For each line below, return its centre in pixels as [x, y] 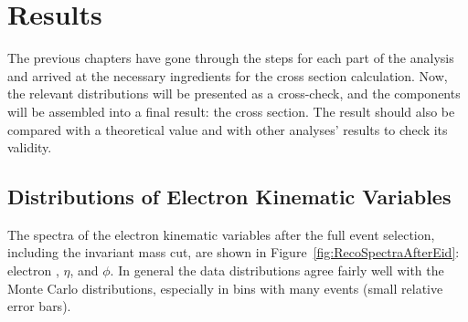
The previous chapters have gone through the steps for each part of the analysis [231, 58]
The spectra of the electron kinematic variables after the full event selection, [221, 234]
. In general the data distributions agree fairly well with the [277, 270]
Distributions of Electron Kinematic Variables [229, 197]
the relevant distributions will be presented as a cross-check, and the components [234, 93]
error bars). [39, 306]
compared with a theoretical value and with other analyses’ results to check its [228, 129]
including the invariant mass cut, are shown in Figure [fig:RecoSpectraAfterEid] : [234, 252]
